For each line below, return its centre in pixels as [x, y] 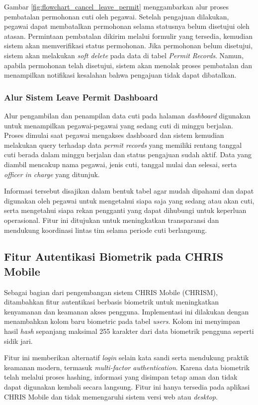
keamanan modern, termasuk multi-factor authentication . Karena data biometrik [127, 367]
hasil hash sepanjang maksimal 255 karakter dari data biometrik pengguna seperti [129, 331]
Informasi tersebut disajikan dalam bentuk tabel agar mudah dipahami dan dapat [129, 191]
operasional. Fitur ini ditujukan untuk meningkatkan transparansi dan [112, 220]
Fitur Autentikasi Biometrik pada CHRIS [114, 256]
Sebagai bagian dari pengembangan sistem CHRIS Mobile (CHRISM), [111, 292]
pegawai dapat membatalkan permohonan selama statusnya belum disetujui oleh [127, 26]
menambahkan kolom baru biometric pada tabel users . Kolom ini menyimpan [122, 321]
